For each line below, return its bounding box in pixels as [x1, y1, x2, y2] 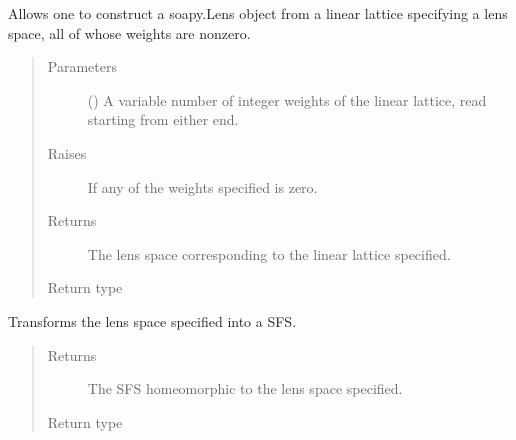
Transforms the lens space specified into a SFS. [8, 310, 297, 331]
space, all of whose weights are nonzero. [8, 22, 251, 43]
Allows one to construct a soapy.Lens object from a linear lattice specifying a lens [8, 3, 508, 23]
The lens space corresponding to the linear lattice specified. [87, 243, 451, 264]
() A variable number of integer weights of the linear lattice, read [87, 89, 487, 110]
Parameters [47, 56, 117, 77]
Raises [47, 142, 87, 163]
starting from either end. [87, 109, 239, 130]
